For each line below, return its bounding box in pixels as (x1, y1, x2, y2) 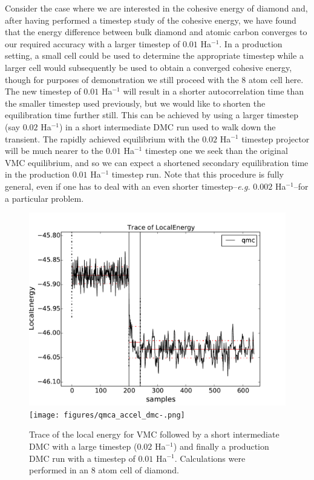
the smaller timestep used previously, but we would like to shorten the (5, 96, 266, 109)
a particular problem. (5, 192, 84, 204)
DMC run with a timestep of (29, 452, 136, 464)
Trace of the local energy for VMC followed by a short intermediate (29, 428, 280, 441)
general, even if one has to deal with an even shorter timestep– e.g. (5, 179, 250, 192)
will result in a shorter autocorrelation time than (123, 85, 304, 98)
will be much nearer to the (5, 144, 103, 157)
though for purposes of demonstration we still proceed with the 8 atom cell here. (5, 73, 304, 85)
